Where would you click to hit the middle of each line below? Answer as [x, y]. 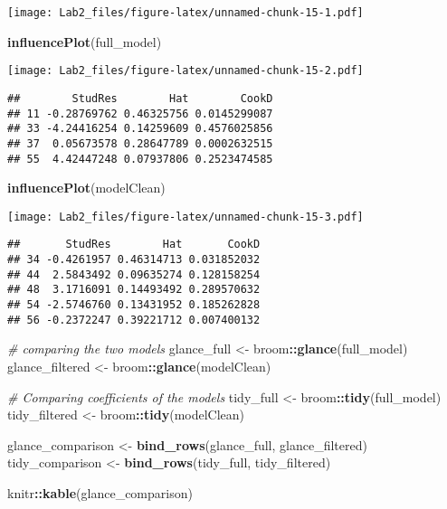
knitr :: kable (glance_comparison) [100, 492]
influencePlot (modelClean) [86, 188]
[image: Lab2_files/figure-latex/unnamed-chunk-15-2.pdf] [185, 71]
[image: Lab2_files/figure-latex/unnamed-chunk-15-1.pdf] [185, 13]
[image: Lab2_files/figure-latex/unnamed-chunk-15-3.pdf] [185, 217]
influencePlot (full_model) [85, 41]
